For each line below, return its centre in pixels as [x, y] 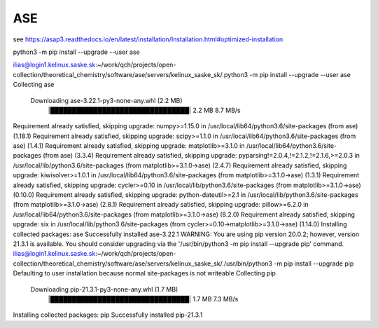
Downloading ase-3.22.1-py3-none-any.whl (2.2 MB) [106, 100]
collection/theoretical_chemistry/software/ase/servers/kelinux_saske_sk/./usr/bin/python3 [143, 264]
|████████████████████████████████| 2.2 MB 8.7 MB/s [144, 110]
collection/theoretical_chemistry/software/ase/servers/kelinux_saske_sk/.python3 [131, 74]
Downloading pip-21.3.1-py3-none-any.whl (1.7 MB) [104, 289]
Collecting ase [34, 85]
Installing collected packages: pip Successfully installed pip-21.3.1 [108, 315]
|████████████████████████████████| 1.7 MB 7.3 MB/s [143, 299]
